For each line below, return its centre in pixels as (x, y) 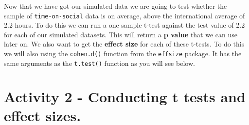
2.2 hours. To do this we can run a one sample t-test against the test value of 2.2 (124, 25)
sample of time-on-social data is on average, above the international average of (124, 15)
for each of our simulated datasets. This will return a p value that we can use (121, 34)
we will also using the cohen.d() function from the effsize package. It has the (123, 54)
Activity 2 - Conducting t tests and (125, 96)
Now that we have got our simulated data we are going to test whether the (116, 6)
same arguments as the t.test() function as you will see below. (99, 63)
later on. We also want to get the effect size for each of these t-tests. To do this (124, 44)
